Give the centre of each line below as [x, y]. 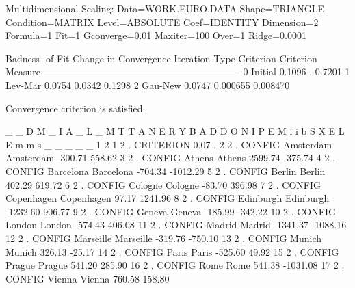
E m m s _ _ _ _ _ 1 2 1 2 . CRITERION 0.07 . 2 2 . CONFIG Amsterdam [169, 144]
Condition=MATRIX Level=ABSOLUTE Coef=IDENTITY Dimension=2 [162, 22]
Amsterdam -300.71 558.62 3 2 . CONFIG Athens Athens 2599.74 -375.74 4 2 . [170, 158]
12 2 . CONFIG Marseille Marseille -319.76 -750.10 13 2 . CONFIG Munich [164, 238]
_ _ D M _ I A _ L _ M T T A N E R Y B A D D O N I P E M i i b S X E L [175, 131]
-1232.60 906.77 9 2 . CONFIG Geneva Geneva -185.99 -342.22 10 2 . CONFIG [171, 211]
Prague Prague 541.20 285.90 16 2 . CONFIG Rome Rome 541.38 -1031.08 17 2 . [175, 265]
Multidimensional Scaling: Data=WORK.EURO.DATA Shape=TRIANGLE [165, 8]
